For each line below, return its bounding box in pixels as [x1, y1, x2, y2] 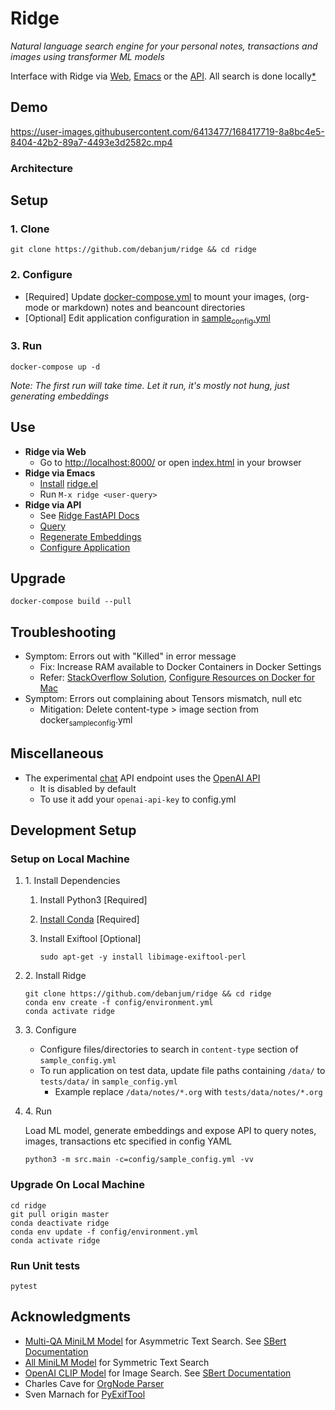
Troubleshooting [10, 623, 117, 641]
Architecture [10, 161, 74, 175]
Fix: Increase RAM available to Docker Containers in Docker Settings [39, 661, 322, 673]
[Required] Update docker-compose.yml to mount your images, [24, 290, 287, 302]
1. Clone [10, 222, 50, 236]
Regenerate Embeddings [39, 530, 142, 542]
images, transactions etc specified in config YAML [24, 1135, 232, 1147]
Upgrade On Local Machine [10, 1178, 145, 1192]
